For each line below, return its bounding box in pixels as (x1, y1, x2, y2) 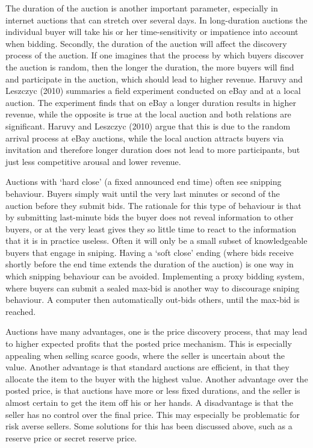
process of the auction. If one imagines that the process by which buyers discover (5, 49, 304, 61)
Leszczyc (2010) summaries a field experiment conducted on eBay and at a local (5, 84, 301, 97)
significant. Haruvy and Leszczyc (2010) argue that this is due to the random (5, 119, 291, 132)
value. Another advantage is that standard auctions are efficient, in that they (5, 361, 290, 373)
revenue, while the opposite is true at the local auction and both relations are (5, 108, 291, 120)
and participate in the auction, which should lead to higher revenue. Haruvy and (5, 72, 303, 85)
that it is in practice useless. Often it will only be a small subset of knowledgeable (5, 234, 308, 247)
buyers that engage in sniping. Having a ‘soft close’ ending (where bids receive (5, 246, 294, 258)
